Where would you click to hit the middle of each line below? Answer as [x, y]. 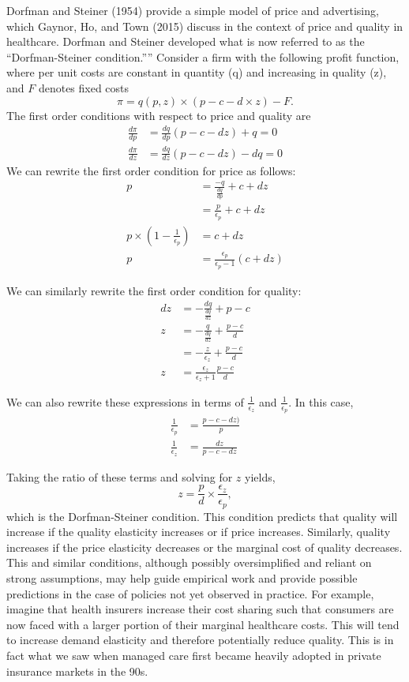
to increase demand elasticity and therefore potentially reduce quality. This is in [200, 640]
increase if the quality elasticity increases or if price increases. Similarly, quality [199, 532]
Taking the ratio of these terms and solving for [120, 476]
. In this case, [321, 401]
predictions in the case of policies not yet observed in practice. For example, [190, 593]
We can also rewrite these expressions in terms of [125, 401]
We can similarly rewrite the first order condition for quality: [154, 290]
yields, [260, 476]
